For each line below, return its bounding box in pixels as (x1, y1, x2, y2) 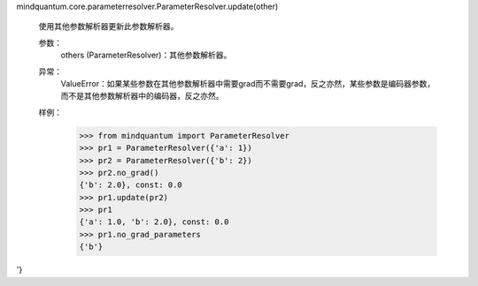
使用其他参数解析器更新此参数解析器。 (38, 21, 179, 32)
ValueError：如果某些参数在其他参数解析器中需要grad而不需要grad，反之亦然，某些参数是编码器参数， (60, 78, 436, 88)
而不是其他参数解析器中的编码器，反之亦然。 (60, 91, 224, 102)
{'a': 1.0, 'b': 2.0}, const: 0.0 (79, 217, 229, 227)
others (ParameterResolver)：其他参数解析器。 (60, 49, 232, 61)
